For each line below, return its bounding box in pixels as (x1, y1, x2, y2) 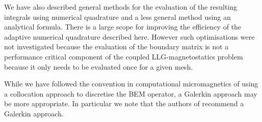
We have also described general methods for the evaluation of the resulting (4, 2, 238, 12)
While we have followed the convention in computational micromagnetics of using (4, 78, 258, 89)
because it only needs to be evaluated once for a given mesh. (4, 61, 193, 72)
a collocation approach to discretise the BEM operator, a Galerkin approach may (4, 88, 257, 99)
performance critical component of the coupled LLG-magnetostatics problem (4, 51, 243, 62)
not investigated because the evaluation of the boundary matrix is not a (4, 41, 229, 52)
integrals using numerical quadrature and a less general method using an (4, 11, 231, 22)
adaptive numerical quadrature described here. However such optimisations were (4, 31, 255, 42)
